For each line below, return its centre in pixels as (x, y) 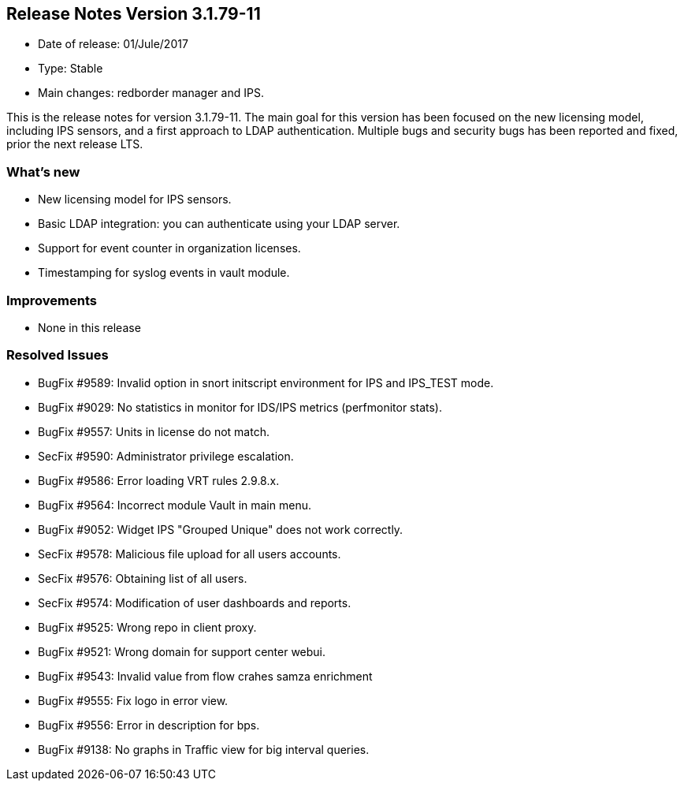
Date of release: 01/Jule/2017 (113, 44)
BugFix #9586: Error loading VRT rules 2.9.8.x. (159, 480)
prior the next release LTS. (75, 144)
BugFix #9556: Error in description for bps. (149, 725)
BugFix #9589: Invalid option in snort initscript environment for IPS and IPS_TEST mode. (266, 382)
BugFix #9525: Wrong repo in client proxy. (147, 627)
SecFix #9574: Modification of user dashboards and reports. (195, 602)
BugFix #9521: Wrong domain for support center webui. (182, 651)
